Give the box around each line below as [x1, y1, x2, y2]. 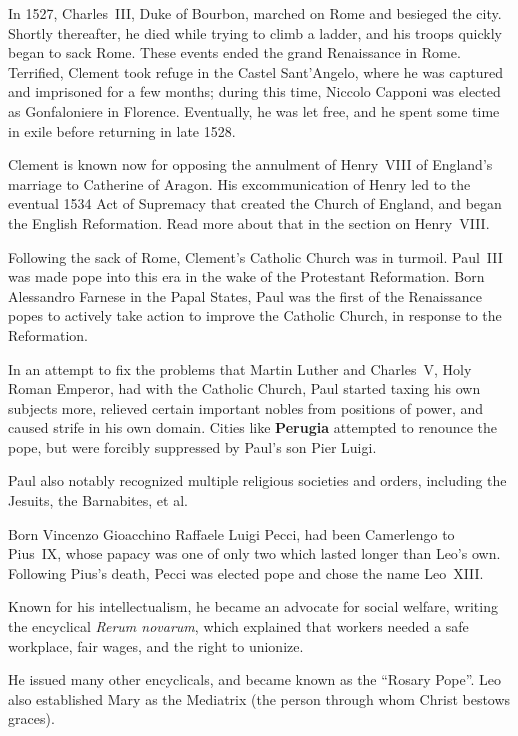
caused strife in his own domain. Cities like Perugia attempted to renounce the [8, 417, 497, 438]
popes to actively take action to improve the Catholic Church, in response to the [8, 305, 502, 326]
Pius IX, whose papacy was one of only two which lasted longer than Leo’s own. [8, 543, 501, 564]
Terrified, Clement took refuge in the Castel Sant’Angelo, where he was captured [8, 61, 503, 82]
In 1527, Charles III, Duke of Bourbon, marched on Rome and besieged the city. [8, 3, 502, 23]
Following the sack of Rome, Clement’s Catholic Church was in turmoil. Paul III [8, 246, 503, 267]
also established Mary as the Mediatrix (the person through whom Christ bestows [8, 688, 511, 709]
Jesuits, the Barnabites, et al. [8, 490, 188, 511]
